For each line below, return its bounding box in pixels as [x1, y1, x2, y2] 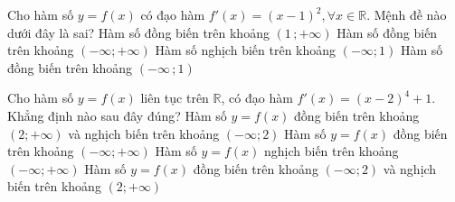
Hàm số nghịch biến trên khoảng [155, 41, 337, 60]
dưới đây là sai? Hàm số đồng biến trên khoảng [7, 23, 270, 41]
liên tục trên [140, 88, 209, 107]
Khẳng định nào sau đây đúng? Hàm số [7, 106, 227, 124]
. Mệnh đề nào [366, 5, 447, 23]
